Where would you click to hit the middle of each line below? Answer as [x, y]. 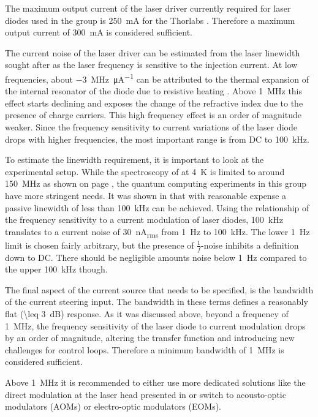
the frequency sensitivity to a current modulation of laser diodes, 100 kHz [144, 220]
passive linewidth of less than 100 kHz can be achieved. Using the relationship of [157, 207]
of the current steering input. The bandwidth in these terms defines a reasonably [157, 302]
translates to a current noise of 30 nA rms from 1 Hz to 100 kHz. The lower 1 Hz [157, 232]
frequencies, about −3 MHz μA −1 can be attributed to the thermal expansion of [157, 78]
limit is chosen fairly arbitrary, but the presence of [100, 245]
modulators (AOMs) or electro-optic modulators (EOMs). [113, 406]
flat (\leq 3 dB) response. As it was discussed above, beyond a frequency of [147, 314]
